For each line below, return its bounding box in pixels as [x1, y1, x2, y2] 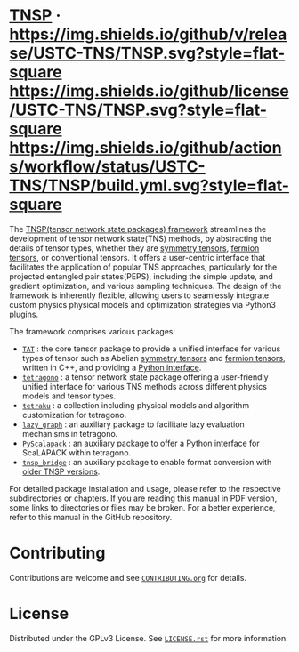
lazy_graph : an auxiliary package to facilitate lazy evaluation [21, 419, 245, 430]
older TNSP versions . [21, 466, 101, 477]
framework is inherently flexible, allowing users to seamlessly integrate [9, 290, 270, 301]
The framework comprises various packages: [9, 326, 176, 336]
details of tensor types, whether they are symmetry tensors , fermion [9, 242, 260, 254]
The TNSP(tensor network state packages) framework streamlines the [9, 223, 267, 234]
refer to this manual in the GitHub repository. [9, 511, 173, 522]
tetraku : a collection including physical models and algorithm [21, 399, 250, 410]
